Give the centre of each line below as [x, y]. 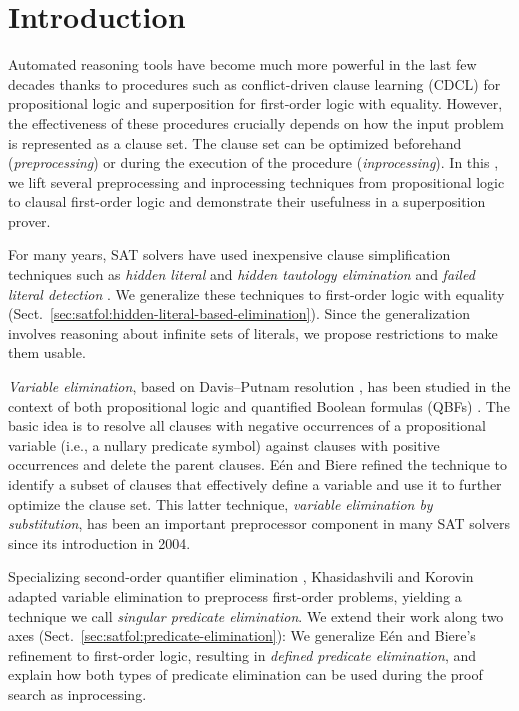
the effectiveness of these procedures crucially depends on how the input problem [256, 122]
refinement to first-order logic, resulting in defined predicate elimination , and [242, 654]
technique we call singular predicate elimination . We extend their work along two [256, 615]
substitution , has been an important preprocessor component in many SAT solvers [259, 523]
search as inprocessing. [77, 693]
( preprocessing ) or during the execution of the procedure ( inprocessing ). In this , [253, 162]
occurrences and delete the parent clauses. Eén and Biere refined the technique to [257, 464]
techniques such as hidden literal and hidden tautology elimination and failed [241, 274]
